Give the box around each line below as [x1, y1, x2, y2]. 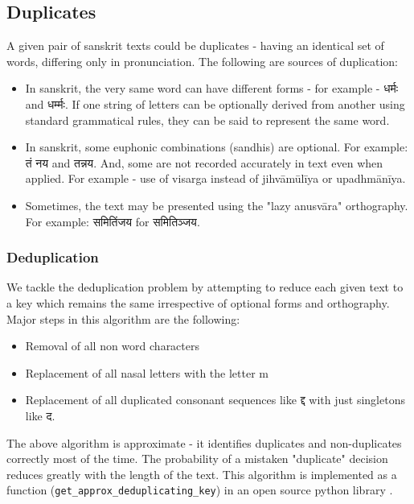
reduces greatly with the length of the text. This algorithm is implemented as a [6, 465, 397, 482]
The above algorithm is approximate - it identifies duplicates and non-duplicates [6, 434, 402, 451]
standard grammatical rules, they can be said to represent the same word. [25, 111, 390, 128]
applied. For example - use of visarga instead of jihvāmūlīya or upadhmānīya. [25, 170, 406, 187]
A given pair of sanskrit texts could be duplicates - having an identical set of [6, 37, 384, 54]
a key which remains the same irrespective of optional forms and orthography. [6, 294, 390, 311]
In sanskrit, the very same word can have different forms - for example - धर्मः [25, 80, 399, 97]
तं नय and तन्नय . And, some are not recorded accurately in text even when [25, 154, 383, 171]
